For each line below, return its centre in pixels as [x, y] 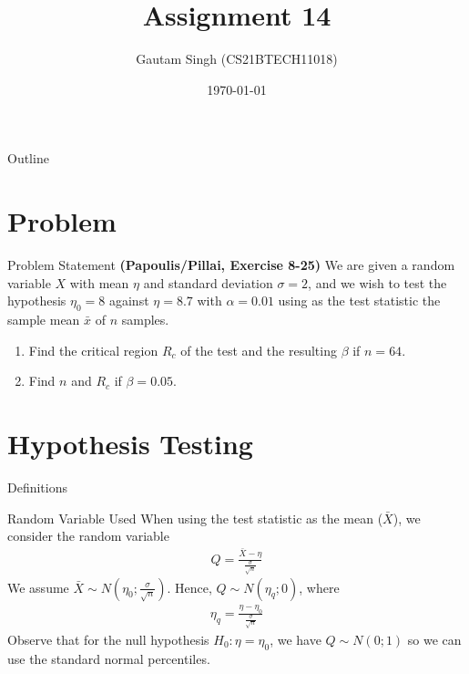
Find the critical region [93, 350]
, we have [296, 639]
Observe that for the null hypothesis [108, 639]
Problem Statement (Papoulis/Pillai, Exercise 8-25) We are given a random [231, 265]
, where [319, 587]
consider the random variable [88, 536]
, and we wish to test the [377, 282]
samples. [145, 320]
